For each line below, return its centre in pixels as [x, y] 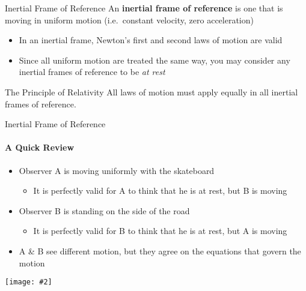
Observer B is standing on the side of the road [104, 210]
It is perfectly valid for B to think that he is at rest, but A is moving [160, 231]
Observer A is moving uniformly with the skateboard [117, 170]
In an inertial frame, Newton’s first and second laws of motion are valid [151, 40]
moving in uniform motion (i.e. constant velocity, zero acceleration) [129, 19]
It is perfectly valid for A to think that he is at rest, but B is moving [160, 190]
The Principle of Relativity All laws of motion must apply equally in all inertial [151, 91]
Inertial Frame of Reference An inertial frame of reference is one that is [144, 8]
